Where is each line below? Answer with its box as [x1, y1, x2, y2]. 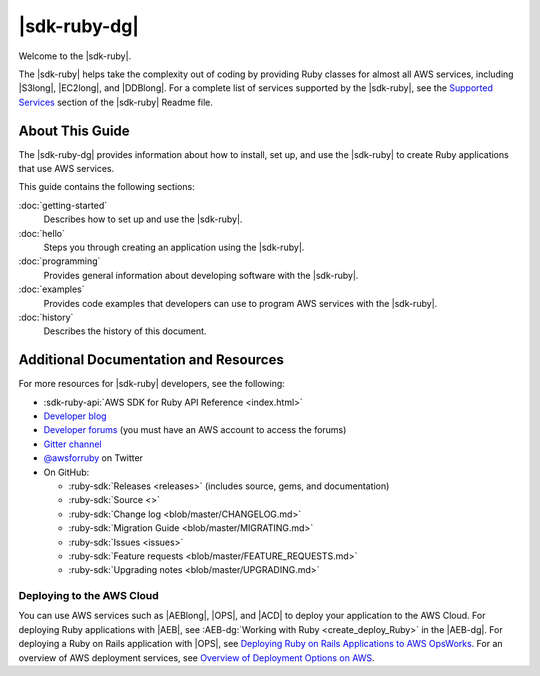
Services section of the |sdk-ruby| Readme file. [18, 96, 214, 108]
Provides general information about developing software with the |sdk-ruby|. [43, 269, 359, 281]
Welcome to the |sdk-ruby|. [18, 50, 132, 62]
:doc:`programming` [18, 255, 101, 267]
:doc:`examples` [18, 283, 85, 295]
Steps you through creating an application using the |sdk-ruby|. [43, 241, 305, 253]
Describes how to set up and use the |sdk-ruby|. [43, 213, 243, 225]
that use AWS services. [18, 163, 115, 175]
